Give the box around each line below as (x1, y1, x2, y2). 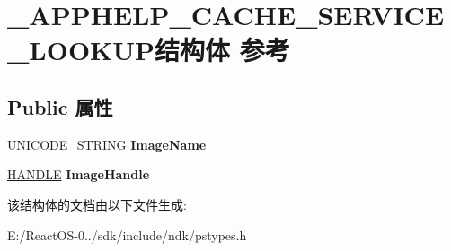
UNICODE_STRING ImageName (7, 134, 207, 153)
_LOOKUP (7, 31, 155, 68)
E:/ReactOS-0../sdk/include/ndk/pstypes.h (7, 225, 247, 244)
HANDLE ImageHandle (7, 165, 150, 184)
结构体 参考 (155, 31, 290, 68)
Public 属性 (7, 92, 113, 120)
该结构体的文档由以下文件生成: (7, 195, 187, 213)
